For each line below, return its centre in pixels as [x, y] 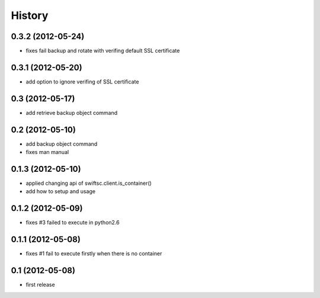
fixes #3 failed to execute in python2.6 [73, 223]
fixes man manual [47, 152]
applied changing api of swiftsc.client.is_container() [89, 183]
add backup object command [62, 144]
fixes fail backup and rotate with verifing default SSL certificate [103, 51]
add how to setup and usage [61, 191]
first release [41, 285]
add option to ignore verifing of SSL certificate [82, 81]
